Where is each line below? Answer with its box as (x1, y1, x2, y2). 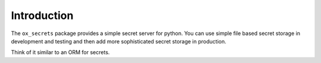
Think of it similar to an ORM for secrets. (11, 49, 110, 56)
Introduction (11, 9, 74, 22)
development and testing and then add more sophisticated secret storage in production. (11, 37, 226, 45)
